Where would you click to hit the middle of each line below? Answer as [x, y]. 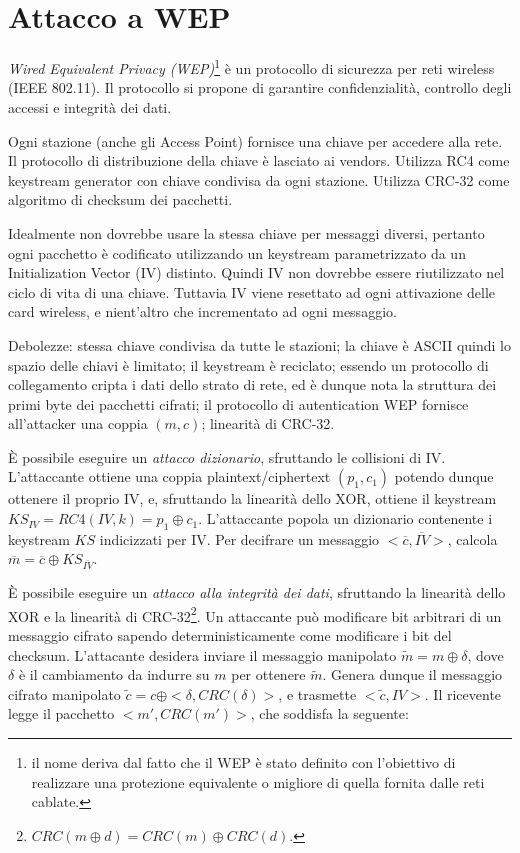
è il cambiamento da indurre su [114, 674]
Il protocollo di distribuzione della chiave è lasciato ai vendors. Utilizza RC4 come [259, 160]
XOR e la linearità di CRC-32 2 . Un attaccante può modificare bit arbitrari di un [255, 614]
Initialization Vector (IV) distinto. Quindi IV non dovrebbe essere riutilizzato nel [256, 272]
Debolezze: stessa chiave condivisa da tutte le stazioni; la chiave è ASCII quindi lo [259, 344]
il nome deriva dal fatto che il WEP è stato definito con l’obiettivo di [243, 762]
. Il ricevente [463, 693]
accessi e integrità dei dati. [90, 106]
